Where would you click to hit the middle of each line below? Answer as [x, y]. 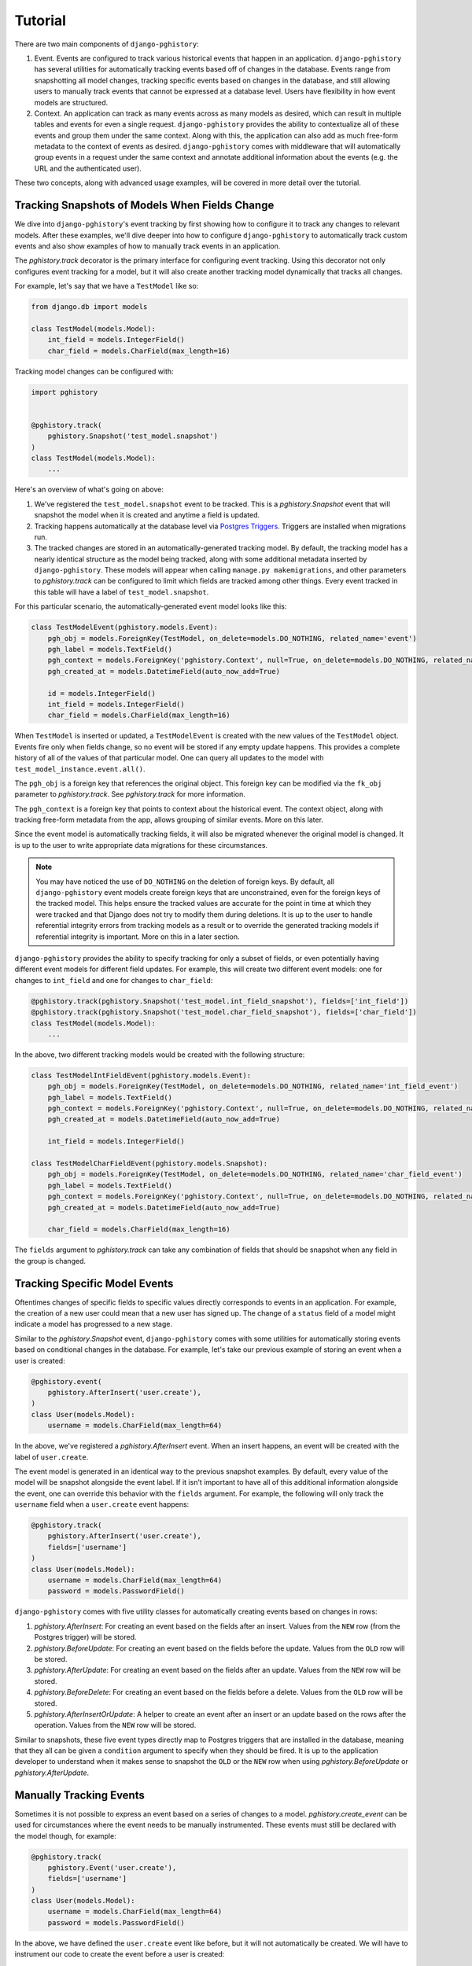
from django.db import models [89, 307]
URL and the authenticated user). [88, 168]
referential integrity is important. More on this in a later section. [138, 937]
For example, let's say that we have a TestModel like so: [107, 286]
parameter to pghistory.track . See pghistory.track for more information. [130, 794]
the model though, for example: [66, 1835]
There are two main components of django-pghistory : [107, 44]
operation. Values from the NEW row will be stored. [115, 1725]
